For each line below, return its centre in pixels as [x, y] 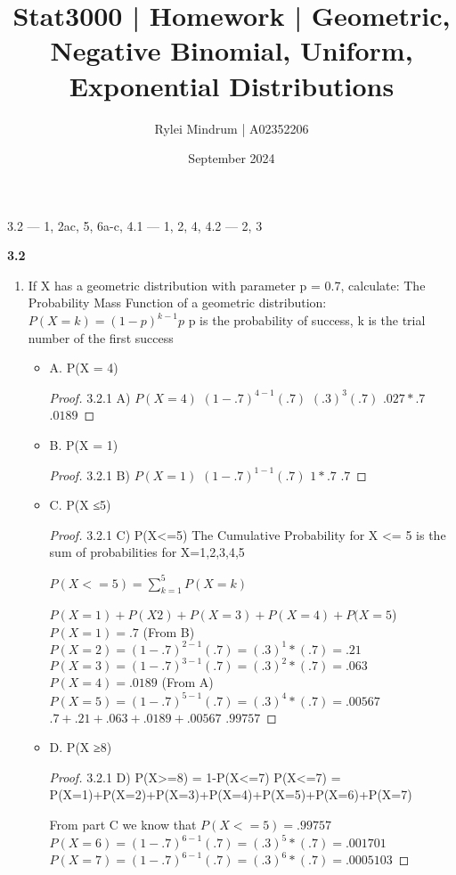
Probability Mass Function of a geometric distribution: [177, 303]
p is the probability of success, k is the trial [307, 320]
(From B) [169, 631]
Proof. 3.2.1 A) [90, 397]
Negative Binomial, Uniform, [232, 50]
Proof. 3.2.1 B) [90, 474]
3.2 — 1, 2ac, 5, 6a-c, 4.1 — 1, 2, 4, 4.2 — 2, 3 [135, 225]
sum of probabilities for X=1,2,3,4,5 [147, 552]
